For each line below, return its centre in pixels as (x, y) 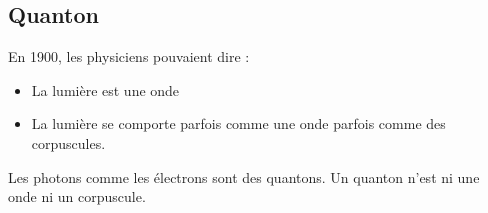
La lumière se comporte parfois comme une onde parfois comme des (238, 123)
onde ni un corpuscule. (77, 196)
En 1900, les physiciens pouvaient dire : (129, 56)
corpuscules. (68, 142)
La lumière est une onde (105, 89)
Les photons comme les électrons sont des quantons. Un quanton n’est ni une (244, 176)
